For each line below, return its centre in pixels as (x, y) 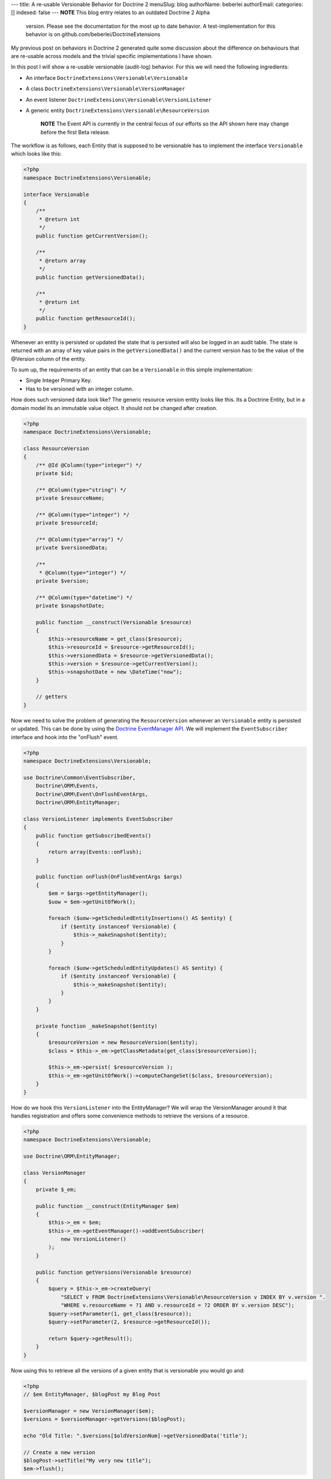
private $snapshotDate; (70, 606)
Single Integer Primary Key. (59, 380)
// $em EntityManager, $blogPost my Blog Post (92, 1394)
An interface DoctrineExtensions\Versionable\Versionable (107, 77)
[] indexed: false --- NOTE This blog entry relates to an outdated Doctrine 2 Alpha (110, 12)
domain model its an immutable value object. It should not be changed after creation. (114, 408)
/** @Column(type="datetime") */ (84, 597)
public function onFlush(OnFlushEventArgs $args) (109, 877)
